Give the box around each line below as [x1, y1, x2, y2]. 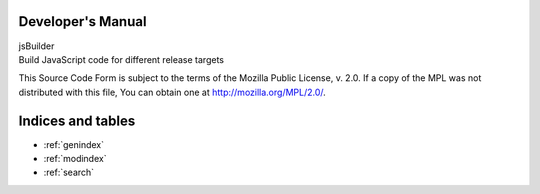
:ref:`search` [43, 166, 95, 179]
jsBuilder [18, 40, 55, 52]
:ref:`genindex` [43, 138, 105, 150]
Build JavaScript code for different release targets [18, 53, 225, 65]
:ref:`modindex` [43, 152, 107, 164]
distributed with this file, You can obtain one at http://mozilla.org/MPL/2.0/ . [18, 86, 327, 98]
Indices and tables [18, 112, 136, 129]
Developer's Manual [18, 13, 147, 30]
